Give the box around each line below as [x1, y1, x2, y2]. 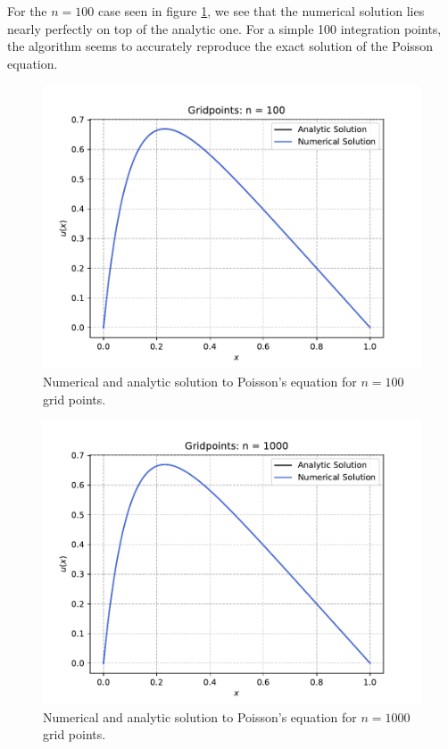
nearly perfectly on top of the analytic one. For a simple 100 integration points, [7, 19, 442, 37]
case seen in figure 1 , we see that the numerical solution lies [97, 2, 425, 20]
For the [7, 2, 47, 20]
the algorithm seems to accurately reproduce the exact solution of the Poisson [7, 37, 434, 55]
